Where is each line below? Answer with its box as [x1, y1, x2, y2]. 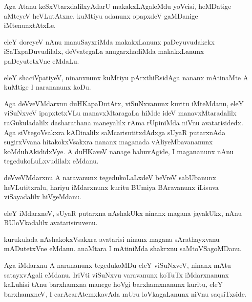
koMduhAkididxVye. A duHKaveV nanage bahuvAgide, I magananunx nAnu [4, 146, 234, 156]
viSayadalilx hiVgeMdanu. [4, 191, 82, 202]
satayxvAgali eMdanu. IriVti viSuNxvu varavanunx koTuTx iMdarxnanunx [4, 269, 229, 279]
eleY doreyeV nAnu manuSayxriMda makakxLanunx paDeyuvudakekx [4, 36, 215, 46]
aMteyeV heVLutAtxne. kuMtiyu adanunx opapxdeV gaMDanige [4, 10, 198, 21]
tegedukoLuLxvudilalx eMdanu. [4, 156, 99, 166]
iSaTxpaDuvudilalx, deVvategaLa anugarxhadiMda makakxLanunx [4, 46, 204, 56]
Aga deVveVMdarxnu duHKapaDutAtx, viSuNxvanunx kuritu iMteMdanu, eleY [4, 98, 244, 108]
